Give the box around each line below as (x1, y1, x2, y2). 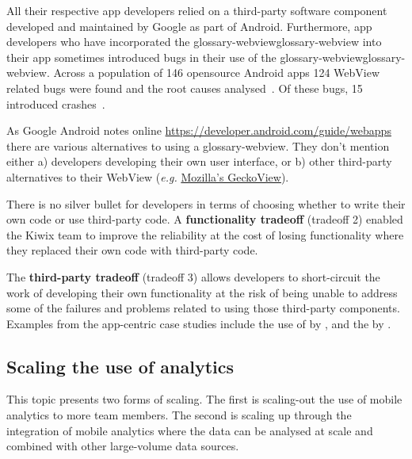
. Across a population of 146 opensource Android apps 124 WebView (46, 64, 380, 81)
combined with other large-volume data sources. (6, 438, 239, 454)
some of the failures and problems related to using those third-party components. (6, 300, 400, 316)
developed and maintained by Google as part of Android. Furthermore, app (6, 17, 372, 34)
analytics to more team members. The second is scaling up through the (6, 407, 352, 423)
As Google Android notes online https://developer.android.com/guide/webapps (6, 122, 391, 139)
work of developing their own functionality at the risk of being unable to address (6, 284, 398, 300)
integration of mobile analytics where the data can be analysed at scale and (6, 422, 373, 438)
